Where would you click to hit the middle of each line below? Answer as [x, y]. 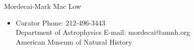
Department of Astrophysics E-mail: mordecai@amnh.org [103, 32]
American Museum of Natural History [74, 41]
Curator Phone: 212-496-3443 [60, 22]
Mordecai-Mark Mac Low [43, 6]
